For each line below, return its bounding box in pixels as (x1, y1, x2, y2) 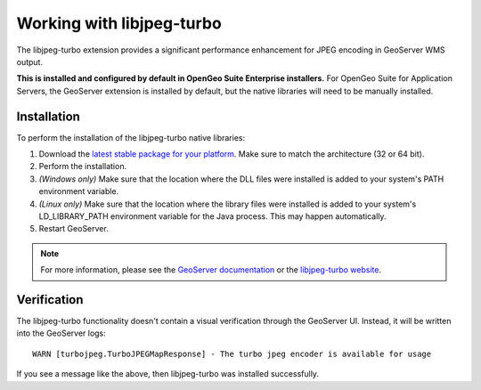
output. (16, 56, 44, 67)
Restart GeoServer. (38, 223, 109, 234)
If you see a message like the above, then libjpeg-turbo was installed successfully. (16, 369, 320, 379)
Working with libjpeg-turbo (16, 13, 222, 33)
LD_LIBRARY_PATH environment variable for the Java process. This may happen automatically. (38, 210, 387, 222)
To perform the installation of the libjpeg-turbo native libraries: (16, 132, 245, 142)
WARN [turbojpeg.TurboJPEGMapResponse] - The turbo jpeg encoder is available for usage (32, 348, 432, 359)
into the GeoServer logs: (16, 328, 106, 338)
